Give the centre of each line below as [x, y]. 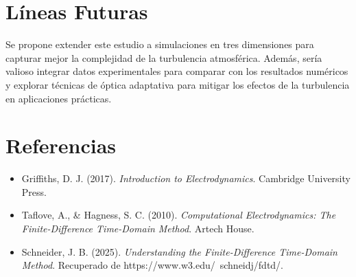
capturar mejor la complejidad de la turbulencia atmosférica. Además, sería [164, 57]
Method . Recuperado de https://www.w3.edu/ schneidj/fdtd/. [153, 265]
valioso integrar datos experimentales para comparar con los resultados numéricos [177, 71]
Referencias [61, 145]
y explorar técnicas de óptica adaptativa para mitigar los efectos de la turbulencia [178, 84]
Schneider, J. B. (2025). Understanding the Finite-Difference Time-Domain [179, 251]
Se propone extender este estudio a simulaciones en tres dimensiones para [160, 44]
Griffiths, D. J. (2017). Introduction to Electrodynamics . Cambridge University [186, 178]
